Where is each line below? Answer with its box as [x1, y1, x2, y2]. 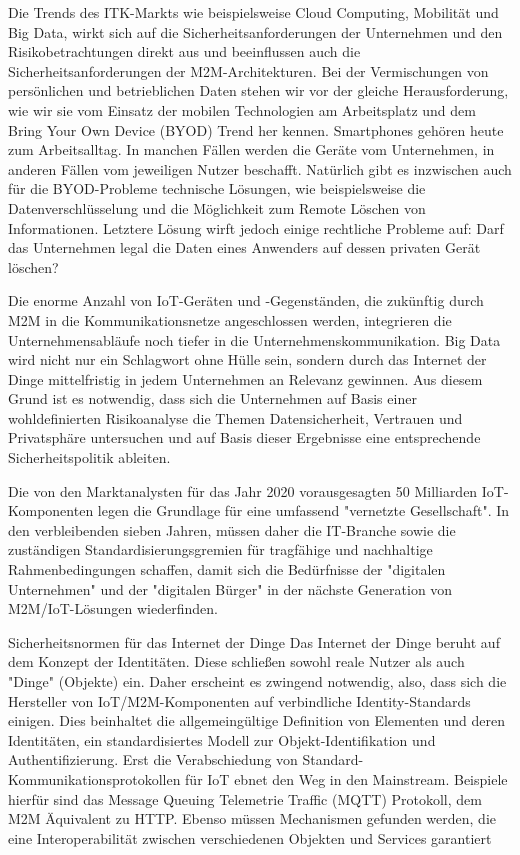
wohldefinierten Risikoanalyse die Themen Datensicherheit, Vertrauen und [8, 407, 463, 428]
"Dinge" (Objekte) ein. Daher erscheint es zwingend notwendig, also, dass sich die [8, 671, 507, 691]
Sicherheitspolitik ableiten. [8, 447, 171, 468]
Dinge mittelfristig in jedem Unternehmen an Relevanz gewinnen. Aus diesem [8, 368, 483, 389]
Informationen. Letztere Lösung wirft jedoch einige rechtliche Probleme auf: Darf [8, 217, 504, 238]
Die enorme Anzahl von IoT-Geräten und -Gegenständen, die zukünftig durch [8, 290, 484, 311]
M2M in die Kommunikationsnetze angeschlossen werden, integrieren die [8, 309, 452, 330]
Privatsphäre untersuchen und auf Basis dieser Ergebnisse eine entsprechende [8, 427, 481, 448]
